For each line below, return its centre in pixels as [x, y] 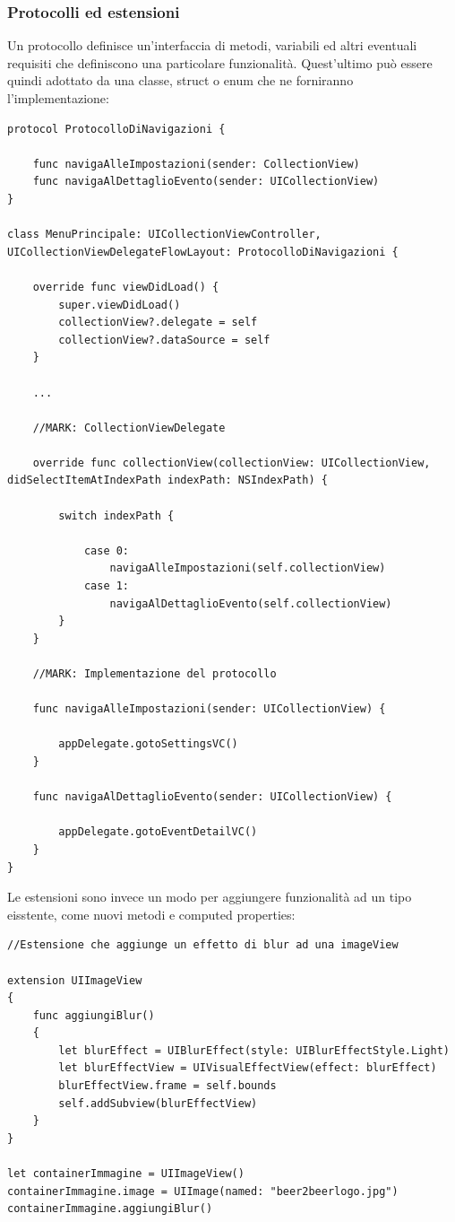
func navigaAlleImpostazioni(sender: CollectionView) [196, 164]
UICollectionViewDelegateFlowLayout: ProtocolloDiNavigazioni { [203, 252]
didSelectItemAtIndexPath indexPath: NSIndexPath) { [167, 480]
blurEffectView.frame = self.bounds [167, 1086]
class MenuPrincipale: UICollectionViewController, [164, 235]
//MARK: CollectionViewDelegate [129, 428]
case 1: [107, 586]
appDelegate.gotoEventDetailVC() [158, 832]
